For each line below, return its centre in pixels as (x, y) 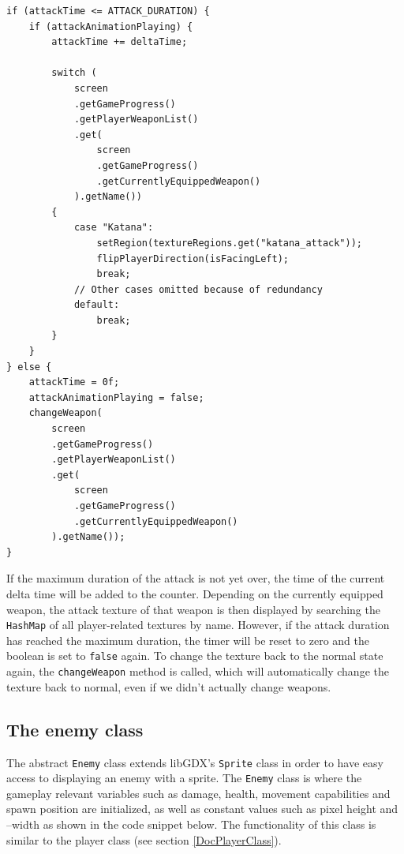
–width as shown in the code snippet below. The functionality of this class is (191, 824)
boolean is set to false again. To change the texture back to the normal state (195, 655)
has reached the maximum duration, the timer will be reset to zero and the (188, 640)
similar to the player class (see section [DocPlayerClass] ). (144, 839)
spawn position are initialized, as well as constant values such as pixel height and (202, 809)
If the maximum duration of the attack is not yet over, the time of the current (196, 578)
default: (97, 305)
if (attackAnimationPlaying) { (111, 26)
